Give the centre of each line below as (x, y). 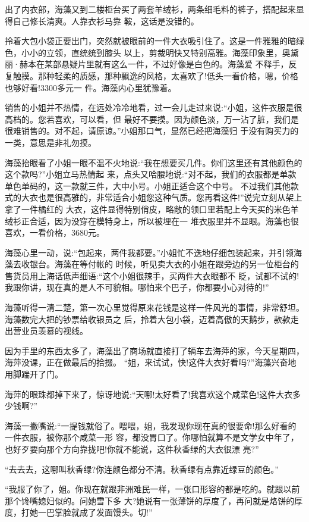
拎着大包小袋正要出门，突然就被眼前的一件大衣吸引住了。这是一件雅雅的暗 (150, 41)
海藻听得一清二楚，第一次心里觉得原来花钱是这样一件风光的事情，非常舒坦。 (154, 307)
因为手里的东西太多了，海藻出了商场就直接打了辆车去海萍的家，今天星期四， (154, 350)
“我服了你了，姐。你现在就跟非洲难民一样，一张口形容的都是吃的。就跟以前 (152, 489)
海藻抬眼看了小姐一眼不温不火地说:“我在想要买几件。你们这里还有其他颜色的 (154, 162)
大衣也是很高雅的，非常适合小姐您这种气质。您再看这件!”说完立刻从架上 (162, 197)
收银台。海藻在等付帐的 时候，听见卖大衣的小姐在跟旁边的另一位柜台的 (160, 264)
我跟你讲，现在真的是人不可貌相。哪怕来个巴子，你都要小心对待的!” (137, 287)
